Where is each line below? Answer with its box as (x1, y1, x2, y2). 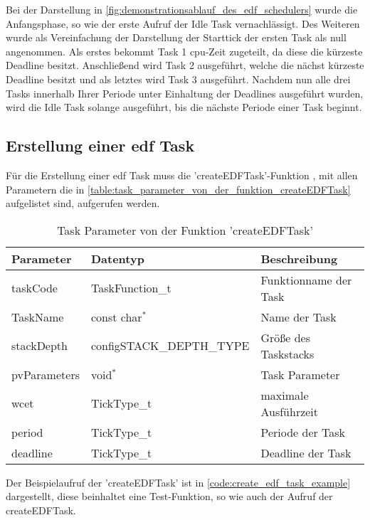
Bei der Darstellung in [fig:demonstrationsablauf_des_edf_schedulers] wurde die (6, 2, 358, 16)
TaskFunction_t (90, 280, 171, 297)
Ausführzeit (260, 403, 319, 420)
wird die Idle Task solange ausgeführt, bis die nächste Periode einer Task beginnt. (6, 100, 362, 115)
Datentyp (90, 250, 144, 267)
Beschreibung (260, 250, 338, 267)
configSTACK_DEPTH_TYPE (90, 337, 250, 354)
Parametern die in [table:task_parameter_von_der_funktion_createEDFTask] (6, 181, 351, 196)
